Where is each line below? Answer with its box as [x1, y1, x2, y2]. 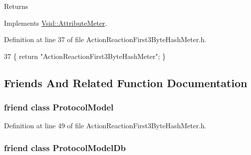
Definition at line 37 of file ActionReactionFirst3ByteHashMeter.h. [4, 34, 207, 45]
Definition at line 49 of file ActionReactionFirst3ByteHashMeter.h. [4, 120, 207, 131]
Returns [4, 1, 28, 11]
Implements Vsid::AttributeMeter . [4, 17, 107, 28]
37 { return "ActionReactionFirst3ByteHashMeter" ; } [4, 51, 166, 61]
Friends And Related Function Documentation [4, 75, 248, 90]
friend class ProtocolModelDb [4, 141, 126, 154]
